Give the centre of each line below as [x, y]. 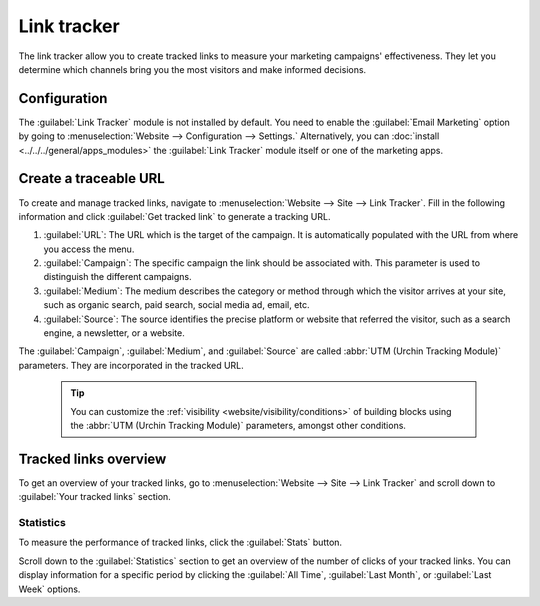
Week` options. [49, 589]
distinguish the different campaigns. [117, 277]
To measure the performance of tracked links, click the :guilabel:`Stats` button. [180, 542]
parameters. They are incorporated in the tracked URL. [131, 365]
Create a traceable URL [91, 178]
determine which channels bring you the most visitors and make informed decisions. [192, 69]
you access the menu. [89, 249]
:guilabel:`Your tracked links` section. [95, 497]
